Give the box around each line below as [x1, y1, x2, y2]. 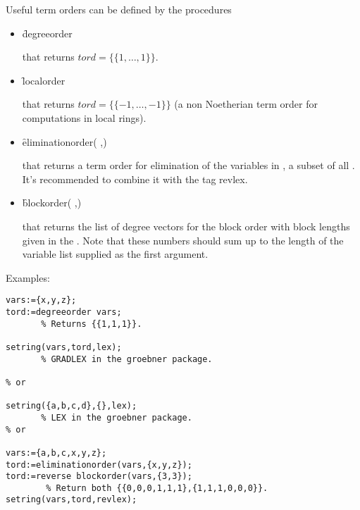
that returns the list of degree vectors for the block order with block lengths [22, 218, 350, 233]
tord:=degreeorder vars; [6, 306, 122, 317]
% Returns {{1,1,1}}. [41, 318, 142, 329]
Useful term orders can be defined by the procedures [6, 2, 232, 16]
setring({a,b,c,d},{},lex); [6, 401, 137, 411]
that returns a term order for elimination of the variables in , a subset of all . [22, 158, 355, 173]
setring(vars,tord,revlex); [6, 495, 137, 505]
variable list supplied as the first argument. [22, 247, 209, 261]
